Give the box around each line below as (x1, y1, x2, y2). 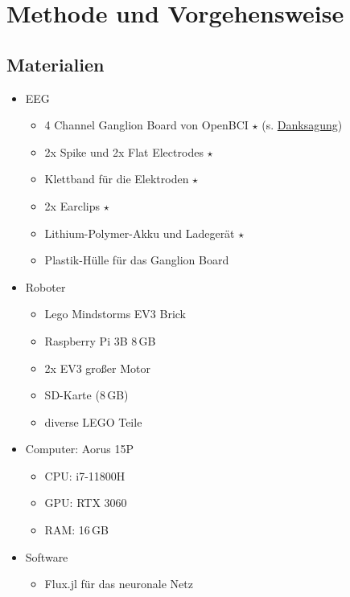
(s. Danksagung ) (261, 117, 343, 133)
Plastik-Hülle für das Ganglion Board (44, 251, 229, 268)
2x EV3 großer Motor (44, 359, 150, 376)
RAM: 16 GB (44, 521, 109, 538)
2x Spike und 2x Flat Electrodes (44, 143, 204, 160)
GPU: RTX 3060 (44, 494, 127, 511)
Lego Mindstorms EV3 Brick (44, 305, 187, 322)
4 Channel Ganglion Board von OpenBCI (44, 117, 249, 133)
